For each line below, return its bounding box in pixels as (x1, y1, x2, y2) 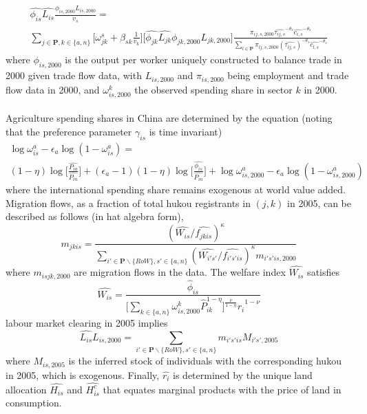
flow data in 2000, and (6, 82, 100, 96)
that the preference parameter (6, 124, 132, 138)
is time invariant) (149, 124, 222, 138)
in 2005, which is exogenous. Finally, (6, 367, 160, 382)
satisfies (307, 265, 340, 279)
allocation (6, 382, 47, 396)
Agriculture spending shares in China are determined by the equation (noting (6, 111, 333, 125)
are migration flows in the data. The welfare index (74, 265, 286, 279)
